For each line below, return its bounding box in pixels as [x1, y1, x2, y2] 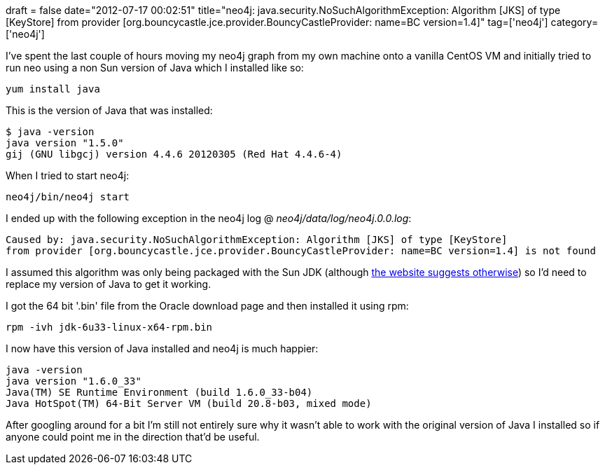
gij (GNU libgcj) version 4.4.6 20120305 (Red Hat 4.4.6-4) [6, 148, 342, 160]
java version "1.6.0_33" [6, 375, 141, 387]
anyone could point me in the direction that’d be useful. [6, 431, 260, 443]
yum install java [6, 83, 100, 95]
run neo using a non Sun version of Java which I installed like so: [6, 62, 304, 74]
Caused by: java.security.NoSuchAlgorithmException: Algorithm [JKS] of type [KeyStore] [6, 234, 508, 245]
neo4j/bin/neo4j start [6, 191, 130, 202]
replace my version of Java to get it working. [6, 278, 211, 290]
